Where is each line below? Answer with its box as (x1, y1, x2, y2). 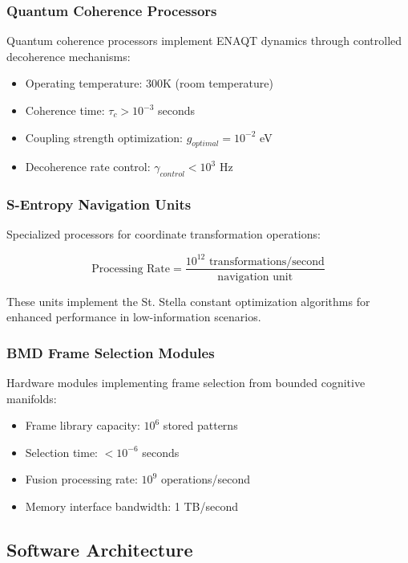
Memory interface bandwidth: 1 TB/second (25, 497, 238, 514)
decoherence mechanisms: (6, 47, 131, 64)
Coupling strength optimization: (25, 129, 183, 145)
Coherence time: (25, 102, 105, 118)
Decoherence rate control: (25, 158, 151, 175)
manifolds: (6, 390, 57, 406)
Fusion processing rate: (25, 471, 138, 488)
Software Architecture (6, 536, 193, 561)
